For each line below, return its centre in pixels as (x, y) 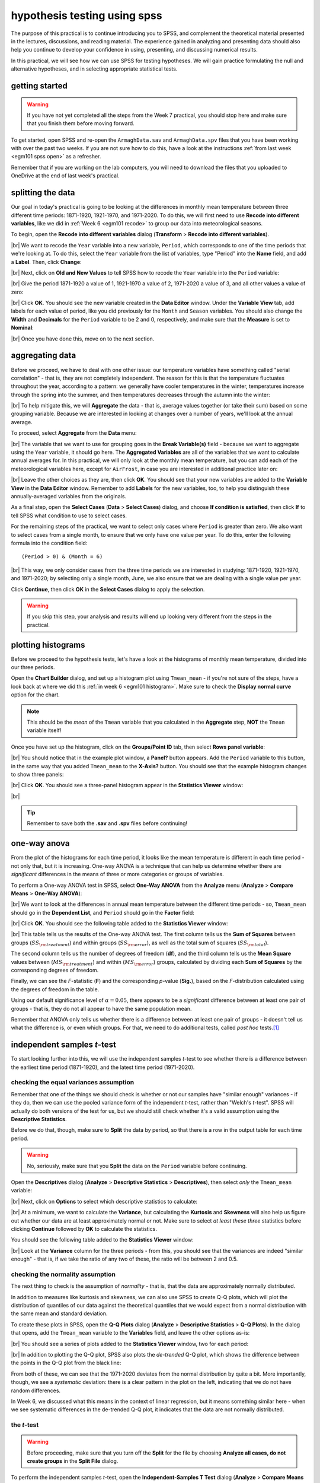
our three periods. (33, 667)
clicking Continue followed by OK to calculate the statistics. (84, 1229)
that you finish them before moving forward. (81, 123)
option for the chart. (36, 695)
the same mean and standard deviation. (59, 1313)
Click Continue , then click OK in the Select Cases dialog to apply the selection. (108, 589)
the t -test (25, 1425)
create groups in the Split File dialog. (73, 1461)
